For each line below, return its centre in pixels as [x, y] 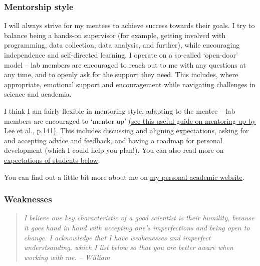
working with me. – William [67, 257]
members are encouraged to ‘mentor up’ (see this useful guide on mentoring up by [130, 120]
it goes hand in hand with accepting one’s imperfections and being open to [137, 227]
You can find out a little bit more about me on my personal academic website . [124, 177]
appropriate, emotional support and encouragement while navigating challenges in [130, 84]
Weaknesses [28, 199]
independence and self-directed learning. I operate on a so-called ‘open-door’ [121, 55]
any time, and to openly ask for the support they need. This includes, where [121, 74]
